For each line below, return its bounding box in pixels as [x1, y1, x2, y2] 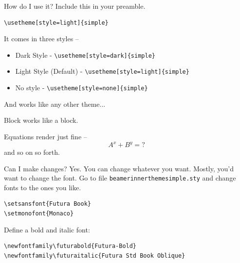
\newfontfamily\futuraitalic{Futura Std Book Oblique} [4, 252, 185, 259]
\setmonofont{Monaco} [4, 210, 74, 217]
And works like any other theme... [4, 99, 106, 109]
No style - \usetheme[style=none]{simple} [15, 82, 148, 93]
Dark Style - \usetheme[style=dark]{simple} [15, 49, 155, 60]
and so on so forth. [4, 147, 60, 157]
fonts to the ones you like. [4, 182, 81, 192]
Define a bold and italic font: [4, 224, 90, 234]
